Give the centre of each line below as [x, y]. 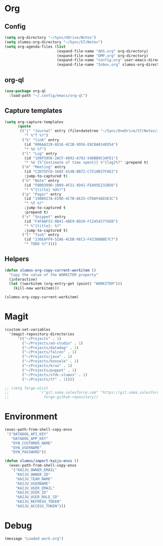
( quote [24, 126]
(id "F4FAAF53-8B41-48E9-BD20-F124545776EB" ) [71, 221]
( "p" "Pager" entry [42, 194]
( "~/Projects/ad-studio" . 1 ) [53, 343]
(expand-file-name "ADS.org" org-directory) [103, 51]
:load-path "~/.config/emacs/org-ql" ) [48, 95]
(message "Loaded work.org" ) [34, 538]
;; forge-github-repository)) [51, 397]
